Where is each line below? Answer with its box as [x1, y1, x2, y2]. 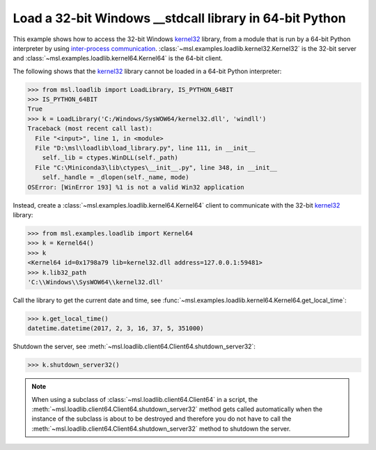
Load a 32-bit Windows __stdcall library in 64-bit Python [13, 10, 346, 26]
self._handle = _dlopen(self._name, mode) [42, 173, 189, 181]
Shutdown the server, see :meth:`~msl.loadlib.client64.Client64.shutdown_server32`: [13, 342, 256, 351]
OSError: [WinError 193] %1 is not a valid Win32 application [27, 183, 244, 191]
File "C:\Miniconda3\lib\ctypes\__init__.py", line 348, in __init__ [35, 164, 278, 171]
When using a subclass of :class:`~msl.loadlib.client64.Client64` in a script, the [31, 395, 258, 403]
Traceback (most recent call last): [27, 125, 153, 132]
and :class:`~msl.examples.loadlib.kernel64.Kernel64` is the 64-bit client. [13, 54, 223, 63]
